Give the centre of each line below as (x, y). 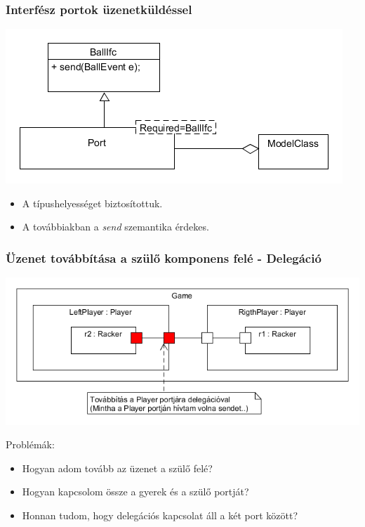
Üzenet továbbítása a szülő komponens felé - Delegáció (164, 258)
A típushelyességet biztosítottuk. (92, 203)
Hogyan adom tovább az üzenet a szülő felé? (117, 468)
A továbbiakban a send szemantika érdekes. (115, 227)
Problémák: (30, 444)
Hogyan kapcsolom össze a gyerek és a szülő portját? (135, 492)
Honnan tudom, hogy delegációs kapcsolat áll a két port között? (160, 515)
